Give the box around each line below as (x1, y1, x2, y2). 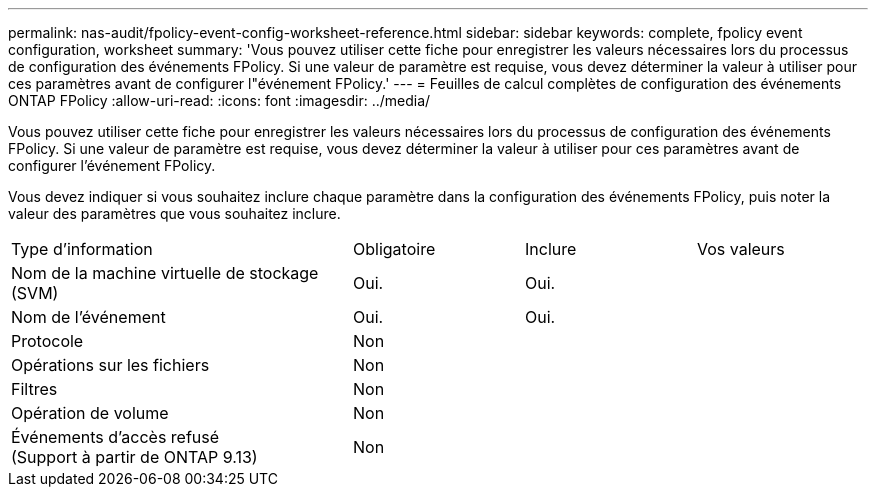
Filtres (11, 379, 58, 399)
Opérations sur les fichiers (11, 355, 210, 375)
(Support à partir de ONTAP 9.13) (11, 447, 258, 467)
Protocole (11, 331, 84, 351)
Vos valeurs (697, 239, 785, 259)
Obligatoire (353, 239, 436, 259)
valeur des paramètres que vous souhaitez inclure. (8, 205, 341, 222)
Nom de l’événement (11, 307, 166, 327)
